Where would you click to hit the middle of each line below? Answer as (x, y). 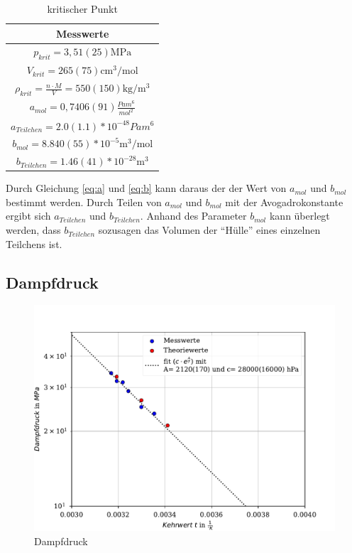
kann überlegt (299, 216)
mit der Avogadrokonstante (284, 202)
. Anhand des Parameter (193, 216)
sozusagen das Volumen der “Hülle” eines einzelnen (209, 230)
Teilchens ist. (34, 243)
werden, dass (33, 230)
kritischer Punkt (82, 9)
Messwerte (83, 33)
